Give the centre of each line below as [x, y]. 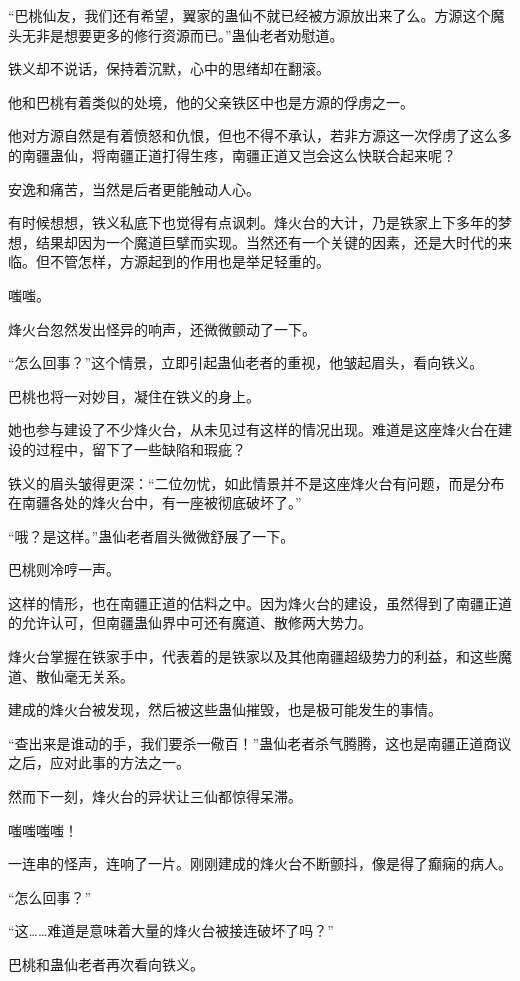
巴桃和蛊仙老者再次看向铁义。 [106, 964]
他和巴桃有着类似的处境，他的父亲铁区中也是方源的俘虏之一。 [211, 101]
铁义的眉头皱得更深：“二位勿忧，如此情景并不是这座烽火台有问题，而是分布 [256, 482]
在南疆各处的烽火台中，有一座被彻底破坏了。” [155, 502]
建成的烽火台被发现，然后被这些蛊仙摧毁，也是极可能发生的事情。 [225, 709]
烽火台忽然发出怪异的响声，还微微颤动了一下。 [162, 328]
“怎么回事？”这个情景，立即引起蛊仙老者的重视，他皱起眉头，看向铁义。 [246, 362]
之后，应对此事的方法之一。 [99, 762]
